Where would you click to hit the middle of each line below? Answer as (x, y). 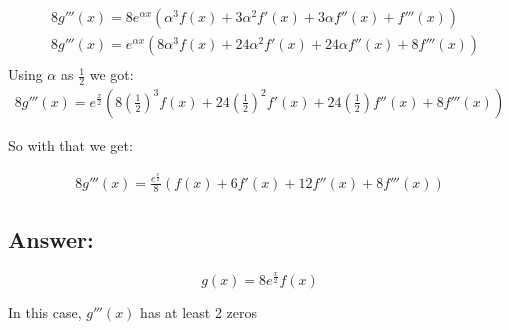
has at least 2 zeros (199, 311)
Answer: (51, 238)
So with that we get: (70, 144)
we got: (111, 74)
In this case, (45, 311)
